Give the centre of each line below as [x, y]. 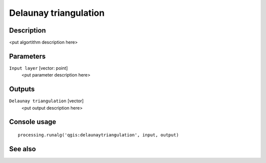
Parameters [27, 56]
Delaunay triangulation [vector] [46, 101]
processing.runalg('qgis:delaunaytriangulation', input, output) [99, 135]
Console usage [33, 122]
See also [23, 149]
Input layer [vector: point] [38, 68]
